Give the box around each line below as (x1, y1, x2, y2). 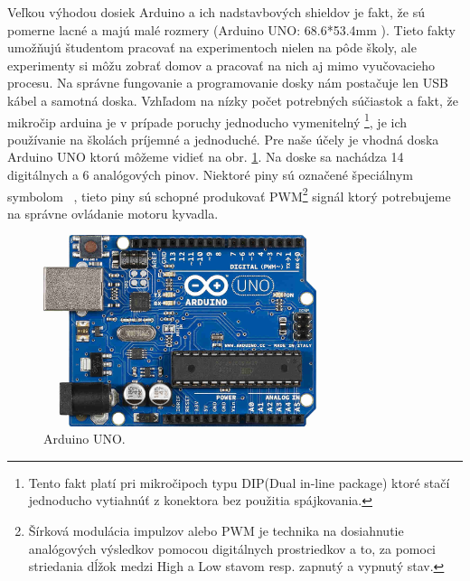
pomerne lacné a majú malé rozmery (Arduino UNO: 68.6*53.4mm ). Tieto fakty (7, 20, 456, 39)
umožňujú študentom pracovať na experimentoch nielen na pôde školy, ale (7, 38, 417, 57)
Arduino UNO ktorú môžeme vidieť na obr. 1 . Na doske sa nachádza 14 (7, 147, 404, 166)
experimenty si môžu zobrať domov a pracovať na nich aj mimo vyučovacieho (7, 55, 436, 74)
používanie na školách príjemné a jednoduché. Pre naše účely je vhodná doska (7, 129, 439, 148)
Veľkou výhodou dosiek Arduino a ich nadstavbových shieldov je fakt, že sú (7, 3, 425, 21)
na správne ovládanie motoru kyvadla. (7, 203, 219, 222)
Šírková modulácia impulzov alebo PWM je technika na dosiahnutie (28, 520, 404, 539)
